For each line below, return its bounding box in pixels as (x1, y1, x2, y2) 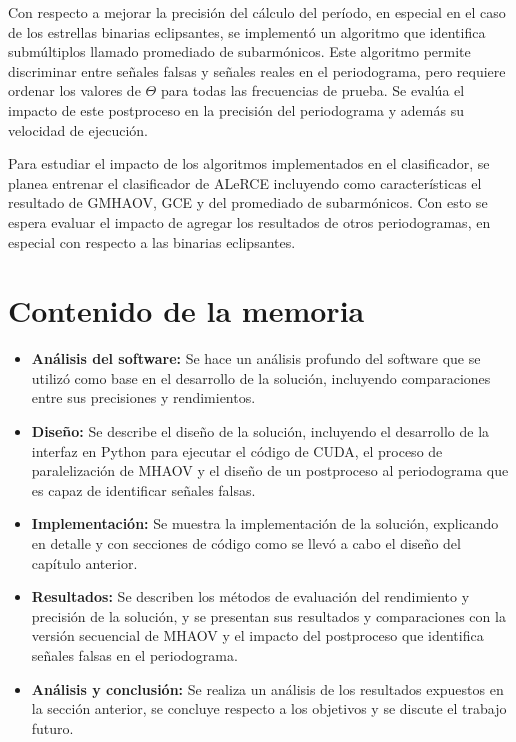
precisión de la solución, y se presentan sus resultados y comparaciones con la (31, 605, 506, 626)
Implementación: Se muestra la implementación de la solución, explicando (31, 513, 499, 534)
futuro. (31, 717, 74, 738)
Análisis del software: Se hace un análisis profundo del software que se (31, 348, 481, 369)
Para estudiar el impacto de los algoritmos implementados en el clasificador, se (8, 153, 490, 174)
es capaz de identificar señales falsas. (31, 479, 256, 500)
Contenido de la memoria (8, 290, 365, 331)
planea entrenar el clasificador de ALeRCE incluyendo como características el (8, 172, 482, 193)
